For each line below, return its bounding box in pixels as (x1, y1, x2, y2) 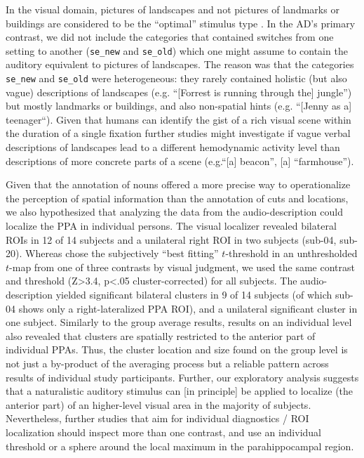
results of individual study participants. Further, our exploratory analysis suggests (6, 369, 359, 384)
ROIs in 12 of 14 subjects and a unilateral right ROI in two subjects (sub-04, (6, 232, 337, 247)
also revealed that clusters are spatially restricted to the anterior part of (6, 328, 316, 343)
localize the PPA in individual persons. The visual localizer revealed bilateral (6, 218, 337, 233)
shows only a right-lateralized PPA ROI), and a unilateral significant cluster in (18, 301, 358, 315)
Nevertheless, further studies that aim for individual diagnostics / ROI (6, 411, 309, 426)
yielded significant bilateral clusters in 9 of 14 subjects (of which (55, 287, 332, 301)
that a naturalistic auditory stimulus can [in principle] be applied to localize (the (6, 384, 353, 398)
